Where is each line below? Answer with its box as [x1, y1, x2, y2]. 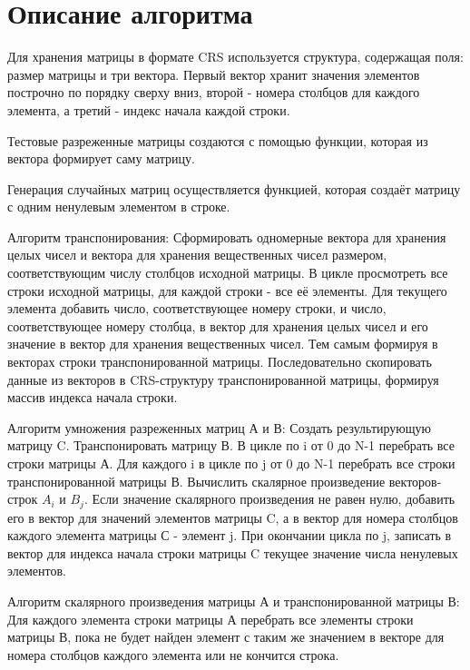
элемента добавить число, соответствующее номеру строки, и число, [7, 299, 387, 318]
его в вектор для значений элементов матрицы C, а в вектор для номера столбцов [7, 507, 458, 527]
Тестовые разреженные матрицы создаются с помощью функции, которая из [7, 131, 428, 150]
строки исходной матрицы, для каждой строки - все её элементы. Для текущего [7, 281, 447, 300]
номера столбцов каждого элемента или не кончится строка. [7, 645, 339, 664]
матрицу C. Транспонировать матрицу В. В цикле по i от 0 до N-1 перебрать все [7, 436, 455, 455]
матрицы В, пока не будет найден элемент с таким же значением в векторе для [7, 627, 445, 646]
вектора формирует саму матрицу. [7, 149, 195, 168]
